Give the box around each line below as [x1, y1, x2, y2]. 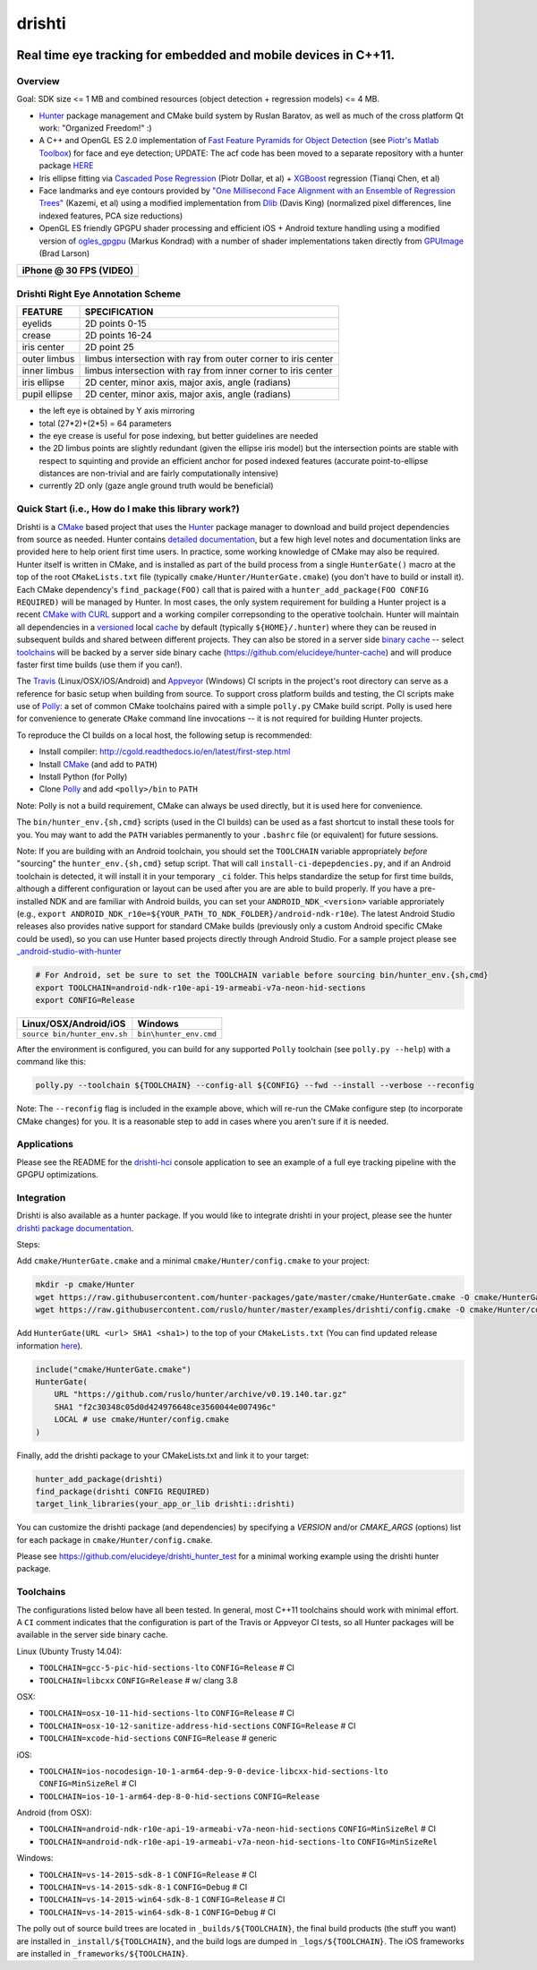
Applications [16, 1138, 73, 1151]
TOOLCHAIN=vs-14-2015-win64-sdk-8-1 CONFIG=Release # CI [38, 1894, 286, 1905]
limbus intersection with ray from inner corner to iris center [84, 364, 333, 377]
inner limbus [21, 364, 74, 377]
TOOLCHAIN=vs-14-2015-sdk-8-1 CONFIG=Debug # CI [38, 1881, 248, 1893]
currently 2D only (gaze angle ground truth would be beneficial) [38, 480, 274, 492]
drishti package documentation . [16, 1222, 134, 1233]
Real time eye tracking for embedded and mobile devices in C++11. [16, 47, 396, 63]
